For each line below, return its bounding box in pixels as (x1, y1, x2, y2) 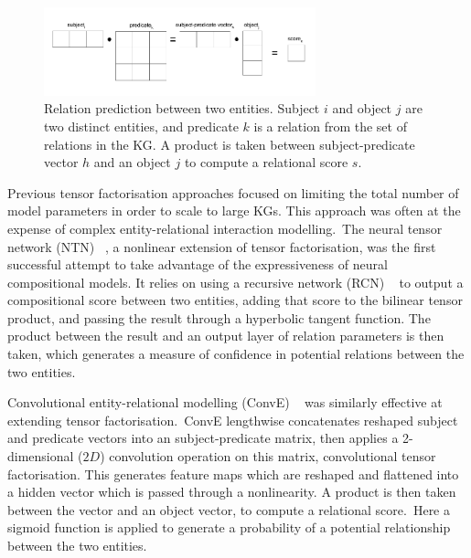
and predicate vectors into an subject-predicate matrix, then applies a (7, 428, 399, 447)
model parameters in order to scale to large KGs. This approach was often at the (7, 201, 461, 220)
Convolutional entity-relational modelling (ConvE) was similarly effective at (7, 393, 443, 412)
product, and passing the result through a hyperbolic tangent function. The (7, 308, 431, 327)
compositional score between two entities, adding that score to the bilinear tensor (7, 290, 463, 310)
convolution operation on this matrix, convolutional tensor (109, 447, 436, 466)
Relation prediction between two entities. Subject (44, 99, 320, 118)
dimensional (7, 447, 74, 466)
